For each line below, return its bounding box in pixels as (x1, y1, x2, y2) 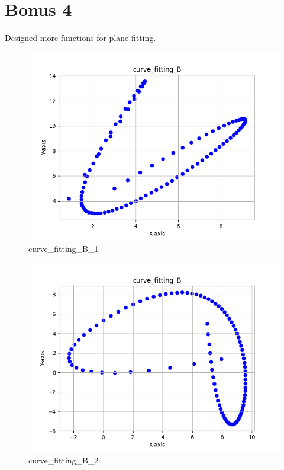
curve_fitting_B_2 (28, 453, 99, 466)
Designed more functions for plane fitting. (5, 31, 156, 44)
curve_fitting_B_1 (28, 242, 99, 255)
